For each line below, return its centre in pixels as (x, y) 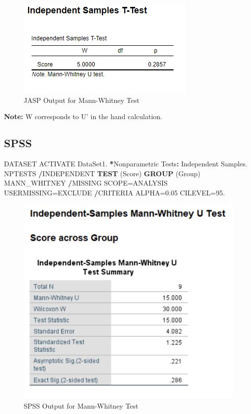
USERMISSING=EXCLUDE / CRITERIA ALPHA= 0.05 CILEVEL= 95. (114, 192)
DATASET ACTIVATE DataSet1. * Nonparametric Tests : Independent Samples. (126, 163)
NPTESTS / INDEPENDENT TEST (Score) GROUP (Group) (102, 173)
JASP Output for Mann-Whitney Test (82, 100)
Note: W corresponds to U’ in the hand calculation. (83, 116)
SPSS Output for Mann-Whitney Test (81, 406)
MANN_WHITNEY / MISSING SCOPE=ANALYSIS (86, 183)
